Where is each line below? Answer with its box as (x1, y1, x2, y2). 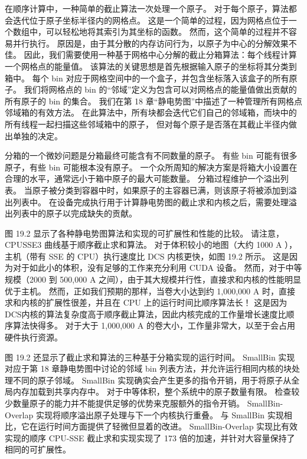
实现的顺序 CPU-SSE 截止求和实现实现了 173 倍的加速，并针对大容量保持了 (5, 431, 295, 444)
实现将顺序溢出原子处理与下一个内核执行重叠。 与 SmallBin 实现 (35, 408, 284, 421)
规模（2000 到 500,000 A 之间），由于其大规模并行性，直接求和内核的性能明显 (5, 273, 302, 286)
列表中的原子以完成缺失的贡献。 (12, 207, 137, 219)
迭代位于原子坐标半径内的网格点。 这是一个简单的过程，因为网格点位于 (12, 14, 289, 26)
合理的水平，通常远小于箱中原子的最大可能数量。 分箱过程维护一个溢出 (5, 172, 280, 185)
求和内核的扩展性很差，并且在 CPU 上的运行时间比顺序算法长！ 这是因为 (5, 296, 288, 309)
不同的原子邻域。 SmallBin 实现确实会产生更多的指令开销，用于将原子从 (12, 373, 292, 386)
